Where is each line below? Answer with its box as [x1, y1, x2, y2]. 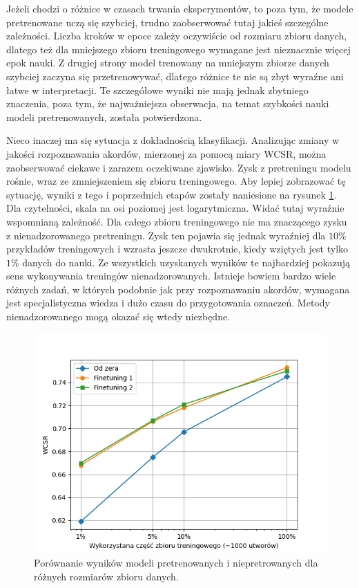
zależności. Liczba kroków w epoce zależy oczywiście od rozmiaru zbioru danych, [6, 28, 347, 43]
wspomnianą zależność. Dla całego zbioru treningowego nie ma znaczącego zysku [6, 214, 347, 228]
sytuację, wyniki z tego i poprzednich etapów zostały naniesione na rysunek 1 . [6, 187, 337, 201]
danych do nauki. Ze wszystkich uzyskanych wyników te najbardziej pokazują [22, 255, 351, 269]
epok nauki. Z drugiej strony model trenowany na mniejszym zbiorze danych [6, 55, 329, 70]
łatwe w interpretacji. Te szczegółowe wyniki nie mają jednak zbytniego [6, 82, 309, 97]
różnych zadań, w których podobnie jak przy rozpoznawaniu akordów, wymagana [6, 282, 350, 296]
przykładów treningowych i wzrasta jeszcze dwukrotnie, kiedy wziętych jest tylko [6, 241, 349, 256]
